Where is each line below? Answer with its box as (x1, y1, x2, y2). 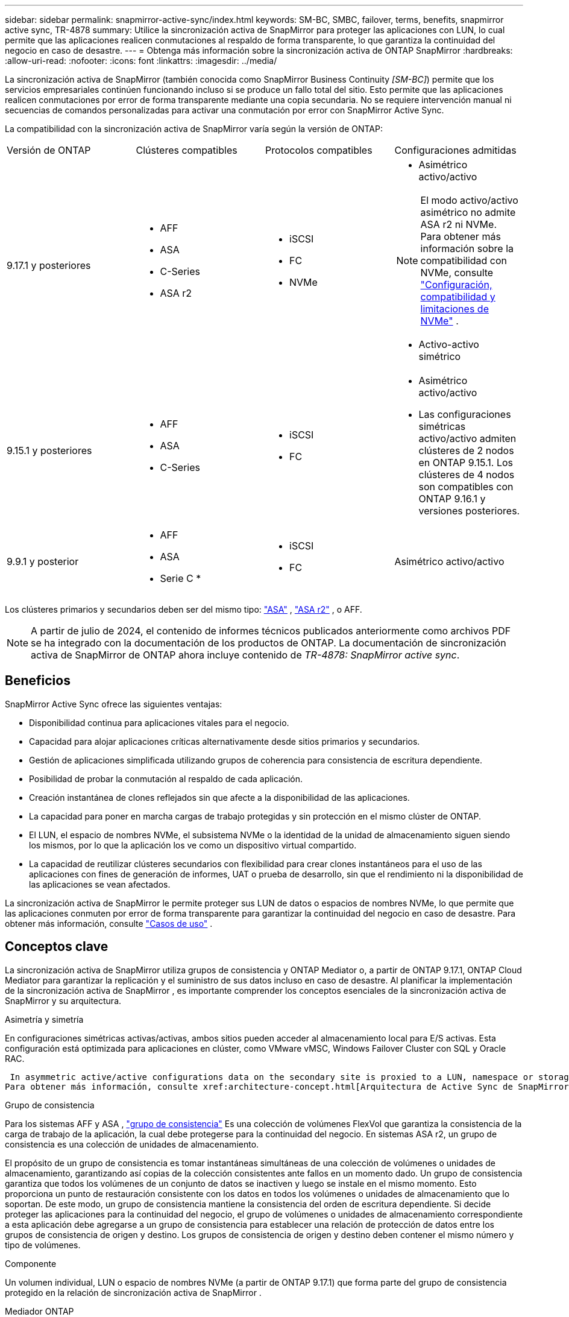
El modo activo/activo (420, 194, 518, 206)
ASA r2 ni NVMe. (420, 218, 497, 230)
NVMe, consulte (420, 267, 494, 279)
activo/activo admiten (418, 432, 517, 444)
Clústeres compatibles (136, 144, 237, 156)
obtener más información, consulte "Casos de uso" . (5, 918, 213, 929)
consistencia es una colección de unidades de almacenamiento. (5, 1139, 259, 1149)
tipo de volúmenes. (5, 1239, 81, 1250)
